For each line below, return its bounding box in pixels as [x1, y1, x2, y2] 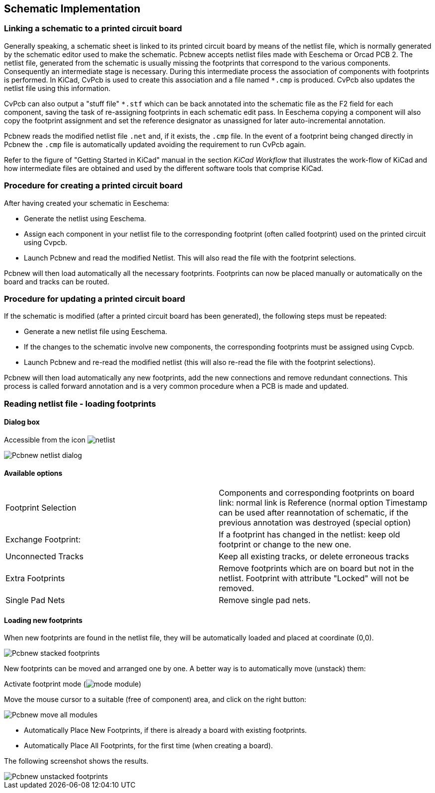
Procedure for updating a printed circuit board [4, 293, 185, 304]
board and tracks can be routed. [4, 277, 109, 286]
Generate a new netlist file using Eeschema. [24, 327, 168, 336]
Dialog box [4, 418, 40, 427]
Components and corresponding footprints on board [219, 488, 415, 498]
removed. [219, 583, 254, 594]
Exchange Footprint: [5, 534, 81, 545]
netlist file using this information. [4, 84, 111, 92]
